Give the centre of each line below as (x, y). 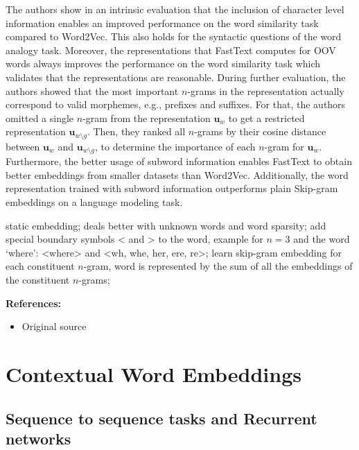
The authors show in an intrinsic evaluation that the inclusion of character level (175, 9)
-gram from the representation (147, 118)
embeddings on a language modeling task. (94, 202)
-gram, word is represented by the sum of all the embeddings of (218, 266)
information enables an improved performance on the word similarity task (162, 23)
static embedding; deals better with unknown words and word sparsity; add (166, 225)
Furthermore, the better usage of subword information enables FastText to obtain (179, 161)
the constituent (38, 279)
